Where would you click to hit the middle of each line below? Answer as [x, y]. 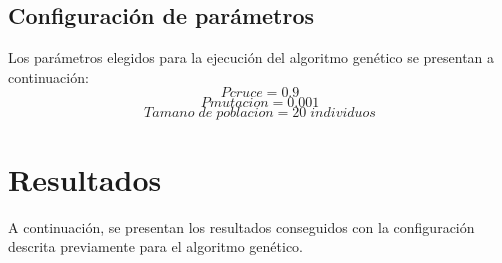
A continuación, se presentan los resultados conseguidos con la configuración [241, 226]
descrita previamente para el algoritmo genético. [155, 246]
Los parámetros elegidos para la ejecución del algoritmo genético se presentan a [251, 57]
